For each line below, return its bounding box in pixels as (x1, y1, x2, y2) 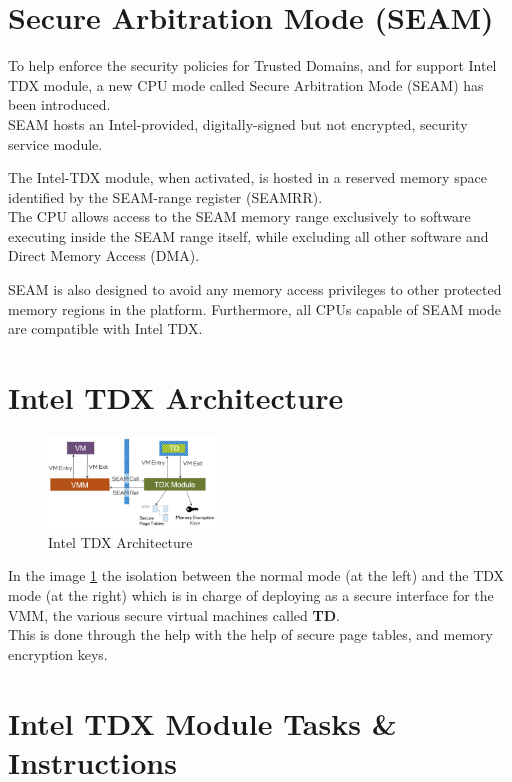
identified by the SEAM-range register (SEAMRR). (8, 186, 323, 207)
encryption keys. (8, 643, 108, 664)
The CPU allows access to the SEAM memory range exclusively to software (8, 206, 471, 227)
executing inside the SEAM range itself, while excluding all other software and (8, 225, 489, 246)
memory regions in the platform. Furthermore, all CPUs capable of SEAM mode (8, 298, 501, 319)
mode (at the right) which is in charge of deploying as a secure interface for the (8, 584, 494, 605)
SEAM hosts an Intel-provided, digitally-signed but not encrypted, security (8, 113, 468, 134)
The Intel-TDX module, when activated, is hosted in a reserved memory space (8, 167, 487, 188)
